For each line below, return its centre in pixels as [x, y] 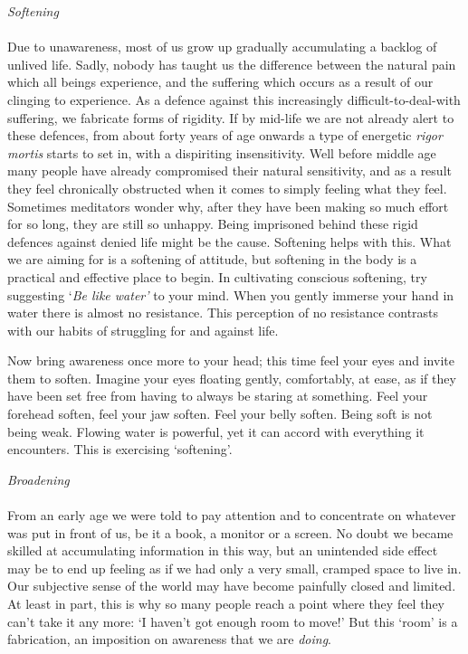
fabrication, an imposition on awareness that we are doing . [170, 639]
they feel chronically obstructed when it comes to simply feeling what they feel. [227, 188]
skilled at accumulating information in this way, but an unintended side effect [223, 550]
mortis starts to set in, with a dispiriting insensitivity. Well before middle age [222, 152]
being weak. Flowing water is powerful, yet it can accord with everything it [216, 431]
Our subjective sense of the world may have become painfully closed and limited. [232, 586]
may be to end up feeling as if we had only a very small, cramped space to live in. [234, 568]
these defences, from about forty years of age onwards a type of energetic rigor [225, 135]
